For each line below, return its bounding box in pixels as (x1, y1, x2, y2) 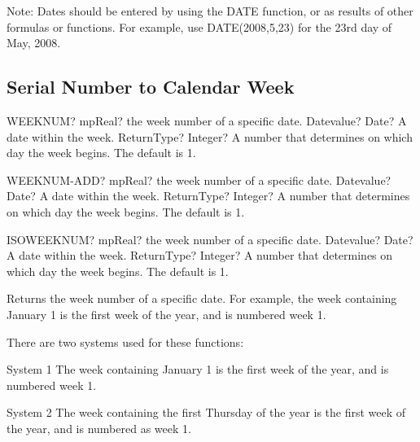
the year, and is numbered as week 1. (7, 419, 191, 436)
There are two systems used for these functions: (7, 333, 244, 350)
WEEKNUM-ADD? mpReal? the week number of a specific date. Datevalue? (7, 171, 392, 188)
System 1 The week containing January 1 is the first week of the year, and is (7, 361, 389, 378)
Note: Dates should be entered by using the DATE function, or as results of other (7, 2, 413, 19)
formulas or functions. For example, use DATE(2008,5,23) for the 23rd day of (7, 18, 392, 35)
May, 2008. (7, 34, 61, 51)
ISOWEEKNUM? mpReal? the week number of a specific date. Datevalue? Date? (7, 230, 413, 247)
